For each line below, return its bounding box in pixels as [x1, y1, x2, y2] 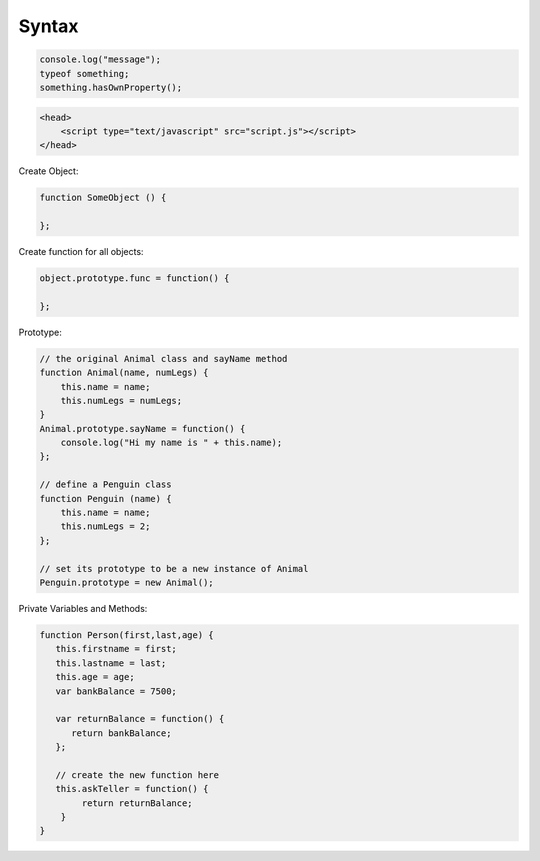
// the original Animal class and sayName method [39, 353, 288, 364]
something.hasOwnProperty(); [39, 81, 183, 93]
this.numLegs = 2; [60, 521, 151, 532]
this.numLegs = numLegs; [60, 395, 183, 406]
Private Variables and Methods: [18, 602, 148, 614]
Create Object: [18, 165, 79, 177]
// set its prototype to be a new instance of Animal [39, 563, 309, 574]
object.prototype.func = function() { [39, 273, 230, 284]
